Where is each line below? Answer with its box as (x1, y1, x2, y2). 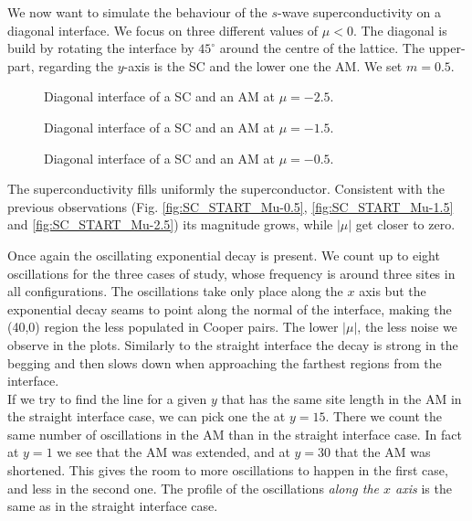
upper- (428, 38, 466, 58)
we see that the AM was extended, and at (57, 442, 290, 462)
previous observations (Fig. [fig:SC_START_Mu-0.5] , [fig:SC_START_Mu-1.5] (7, 197, 454, 216)
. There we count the (325, 407, 443, 426)
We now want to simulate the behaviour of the (7, 3, 267, 21)
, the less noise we (357, 317, 457, 336)
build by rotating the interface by (7, 38, 194, 58)
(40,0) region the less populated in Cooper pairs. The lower (7, 317, 339, 336)
